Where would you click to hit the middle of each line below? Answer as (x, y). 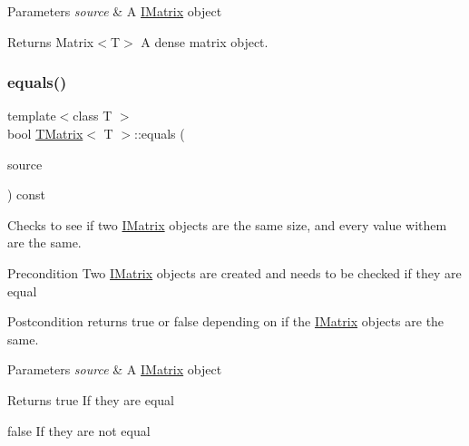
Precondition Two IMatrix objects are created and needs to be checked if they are (234, 272)
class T (93, 116)
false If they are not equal (79, 430)
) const (27, 194)
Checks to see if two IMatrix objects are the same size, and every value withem (227, 224)
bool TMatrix (45, 133)
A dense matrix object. (205, 41)
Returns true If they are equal (91, 399)
